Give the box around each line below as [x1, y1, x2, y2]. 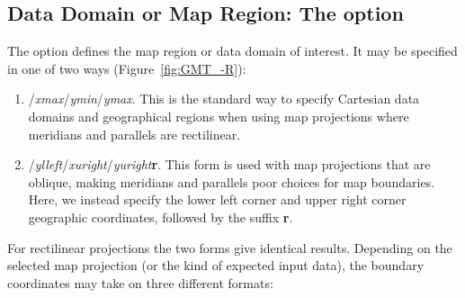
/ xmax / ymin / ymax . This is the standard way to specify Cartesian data [28, 89, 420, 108]
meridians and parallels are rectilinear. [28, 124, 241, 143]
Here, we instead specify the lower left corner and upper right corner [28, 190, 407, 209]
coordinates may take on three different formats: [7, 273, 273, 292]
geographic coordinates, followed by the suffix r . [28, 207, 293, 226]
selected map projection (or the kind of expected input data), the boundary [7, 256, 425, 275]
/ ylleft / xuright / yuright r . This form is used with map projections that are [28, 155, 431, 174]
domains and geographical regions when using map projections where [28, 106, 409, 125]
